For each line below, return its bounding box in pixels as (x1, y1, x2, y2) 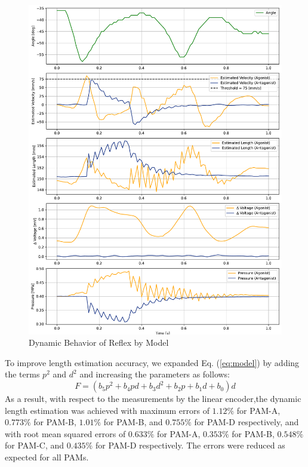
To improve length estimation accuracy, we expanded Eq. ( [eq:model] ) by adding (5, 356, 300, 368)
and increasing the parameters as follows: (79, 368, 230, 380)
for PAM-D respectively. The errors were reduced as (95, 439, 285, 451)
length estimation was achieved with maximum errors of (5, 404, 210, 416)
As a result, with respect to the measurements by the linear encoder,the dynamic (5, 392, 301, 405)
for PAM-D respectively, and (194, 416, 299, 428)
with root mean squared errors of (5, 427, 126, 440)
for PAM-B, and (103, 416, 163, 428)
